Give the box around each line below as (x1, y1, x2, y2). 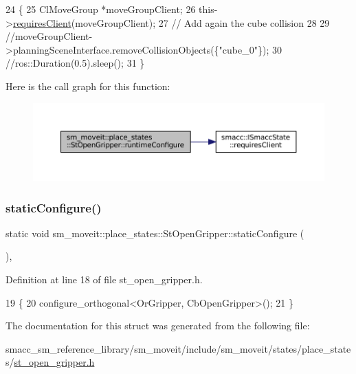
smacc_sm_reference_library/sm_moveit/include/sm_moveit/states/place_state (5, 341, 351, 355)
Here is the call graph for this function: (5, 78, 170, 93)
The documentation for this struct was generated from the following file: (5, 318, 310, 333)
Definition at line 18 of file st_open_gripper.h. (5, 272, 203, 287)
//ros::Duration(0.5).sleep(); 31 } (5, 56, 145, 70)
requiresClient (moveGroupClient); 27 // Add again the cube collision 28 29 (12, 15, 330, 30)
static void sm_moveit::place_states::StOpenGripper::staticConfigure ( (5, 225, 304, 240)
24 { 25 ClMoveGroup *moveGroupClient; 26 (5, 2, 196, 16)
